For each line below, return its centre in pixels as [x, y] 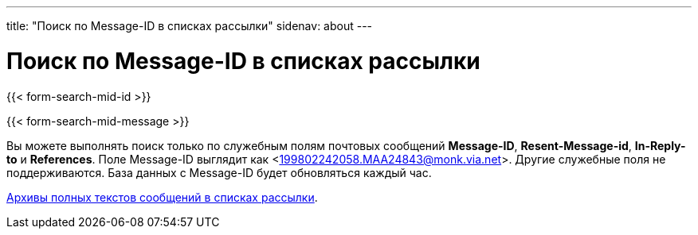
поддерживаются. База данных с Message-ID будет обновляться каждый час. [219, 172]
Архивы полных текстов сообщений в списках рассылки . [162, 197]
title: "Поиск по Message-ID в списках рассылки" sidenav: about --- [190, 26]
